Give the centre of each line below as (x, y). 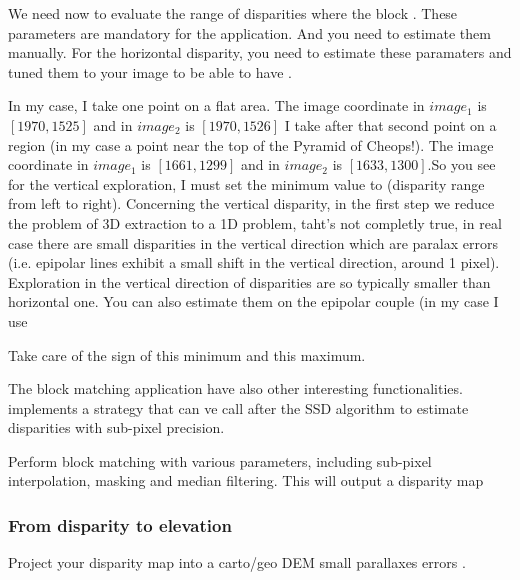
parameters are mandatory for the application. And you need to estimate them (249, 32)
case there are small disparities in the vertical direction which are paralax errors (253, 242)
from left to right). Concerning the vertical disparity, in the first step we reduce (251, 203)
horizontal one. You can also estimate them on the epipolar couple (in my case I (253, 301)
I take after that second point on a (390, 124)
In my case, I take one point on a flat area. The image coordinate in (216, 105)
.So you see (461, 164)
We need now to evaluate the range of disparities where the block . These (233, 13)
